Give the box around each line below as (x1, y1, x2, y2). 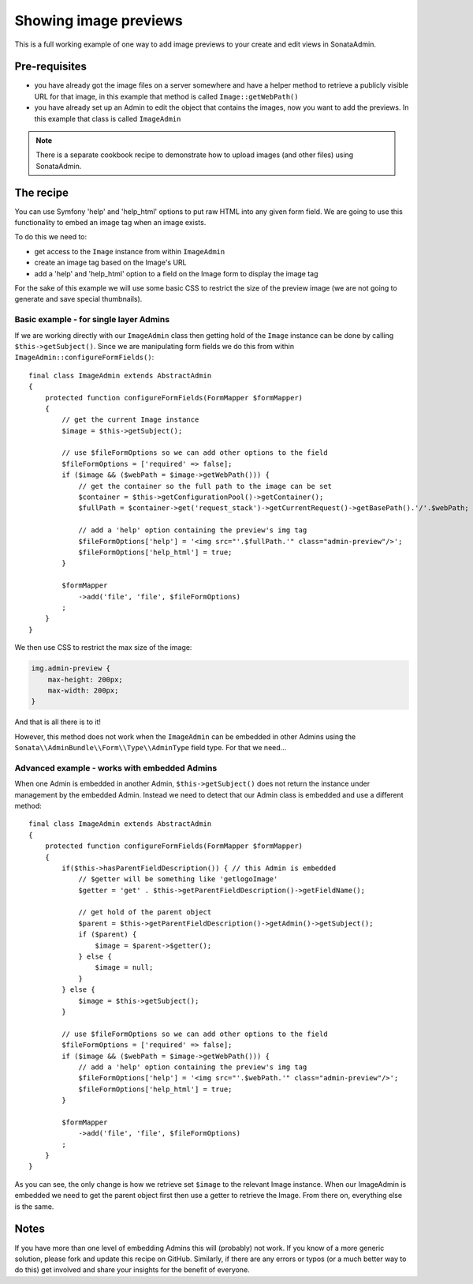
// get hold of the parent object (78, 908, 212, 917)
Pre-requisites (14, 60, 87, 73)
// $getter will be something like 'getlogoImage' (78, 875, 278, 884)
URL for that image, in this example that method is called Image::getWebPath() (34, 92, 299, 101)
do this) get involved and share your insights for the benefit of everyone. (14, 1265, 250, 1275)
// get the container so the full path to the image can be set (78, 482, 333, 490)
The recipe (14, 186, 69, 199)
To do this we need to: (14, 232, 88, 242)
